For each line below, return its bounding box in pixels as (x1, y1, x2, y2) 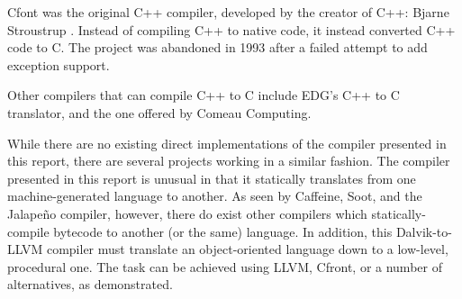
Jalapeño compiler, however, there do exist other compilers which (7, 204, 367, 222)
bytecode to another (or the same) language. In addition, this (53, 222, 393, 240)
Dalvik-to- (395, 222, 452, 240)
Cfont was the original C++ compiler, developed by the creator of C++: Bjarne (7, 3, 449, 21)
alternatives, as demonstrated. (7, 275, 173, 294)
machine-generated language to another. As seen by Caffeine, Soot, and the (7, 186, 422, 205)
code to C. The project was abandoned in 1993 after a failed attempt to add (7, 38, 428, 57)
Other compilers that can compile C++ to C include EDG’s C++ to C (7, 86, 400, 104)
